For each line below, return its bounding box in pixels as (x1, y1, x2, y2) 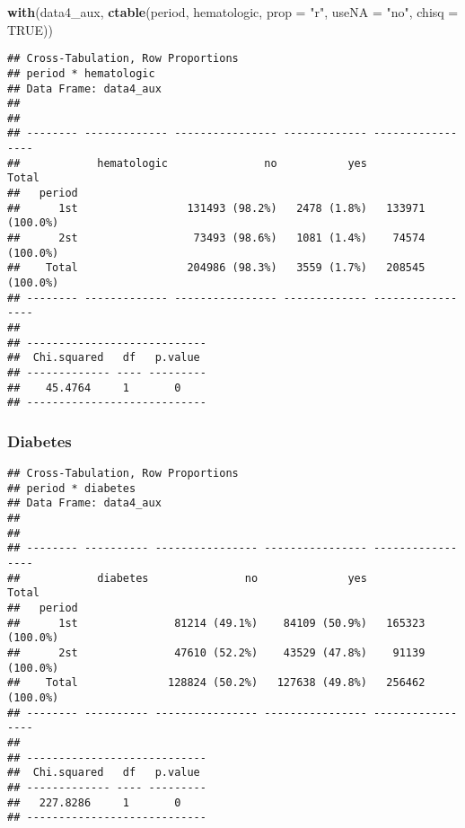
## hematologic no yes (7, 156, 367, 170)
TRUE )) (7, 20, 53, 39)
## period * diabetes (7, 481, 136, 495)
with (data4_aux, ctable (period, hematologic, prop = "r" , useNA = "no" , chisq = (7, 3, 459, 21)
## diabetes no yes (7, 571, 367, 585)
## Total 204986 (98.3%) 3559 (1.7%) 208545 (7, 261, 426, 275)
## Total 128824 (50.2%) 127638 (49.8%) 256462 (7, 676, 426, 690)
